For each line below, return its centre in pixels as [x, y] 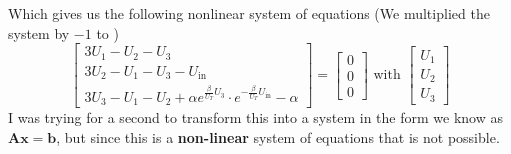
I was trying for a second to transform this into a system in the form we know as [255, 117]
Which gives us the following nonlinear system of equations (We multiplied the [249, 13]
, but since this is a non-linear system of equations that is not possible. [278, 136]
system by [39, 32]
